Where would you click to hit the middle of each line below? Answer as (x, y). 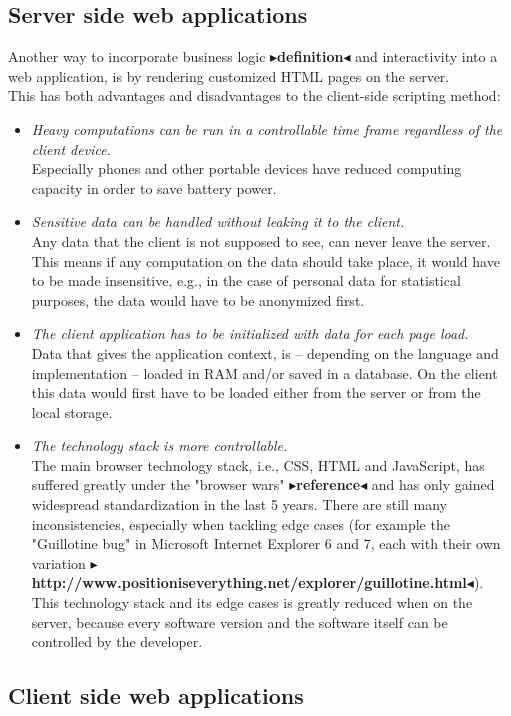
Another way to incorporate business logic (137, 56)
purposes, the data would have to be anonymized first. (198, 299)
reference (328, 484)
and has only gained (433, 484)
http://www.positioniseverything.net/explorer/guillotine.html (249, 582)
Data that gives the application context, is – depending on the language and (265, 352)
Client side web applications (156, 695)
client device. (71, 148)
